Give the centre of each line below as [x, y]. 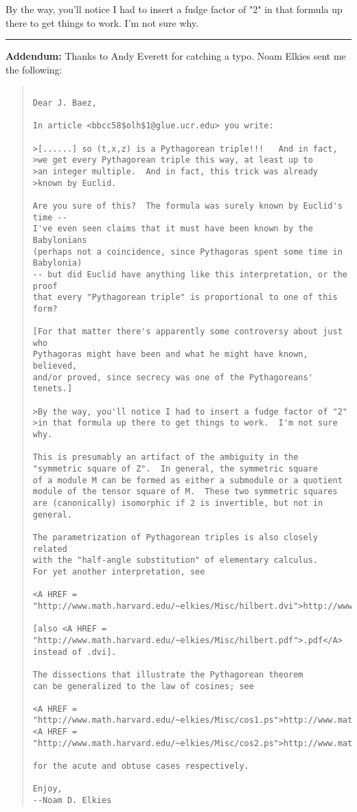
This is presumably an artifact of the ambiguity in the [165, 457]
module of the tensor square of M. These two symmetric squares [185, 492]
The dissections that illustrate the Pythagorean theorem [168, 674]
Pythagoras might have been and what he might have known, [170, 355]
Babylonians [60, 240]
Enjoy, [47, 789]
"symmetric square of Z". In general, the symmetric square [175, 469]
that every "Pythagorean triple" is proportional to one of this [185, 298]
